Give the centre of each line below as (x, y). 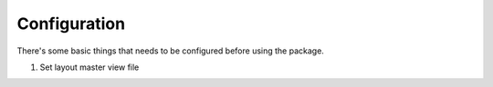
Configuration (71, 24)
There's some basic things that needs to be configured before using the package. (170, 51)
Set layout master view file (89, 67)
